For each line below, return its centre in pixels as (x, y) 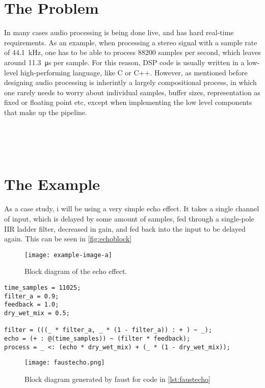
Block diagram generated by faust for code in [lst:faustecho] (117, 379)
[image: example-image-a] (68, 255)
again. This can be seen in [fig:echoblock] (68, 239)
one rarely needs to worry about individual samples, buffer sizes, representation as (132, 92)
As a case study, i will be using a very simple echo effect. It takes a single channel (132, 209)
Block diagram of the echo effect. (76, 271)
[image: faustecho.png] (65, 363)
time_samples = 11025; (43, 288)
